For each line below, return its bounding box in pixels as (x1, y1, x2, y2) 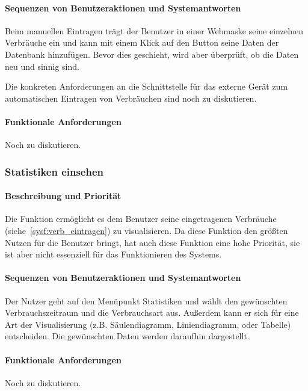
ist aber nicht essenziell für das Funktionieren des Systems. (5, 248, 222, 260)
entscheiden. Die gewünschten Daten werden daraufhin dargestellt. (5, 330, 250, 342)
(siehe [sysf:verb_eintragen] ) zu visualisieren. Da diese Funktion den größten (5, 224, 288, 236)
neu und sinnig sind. (5, 60, 79, 72)
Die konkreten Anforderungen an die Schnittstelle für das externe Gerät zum (5, 80, 288, 93)
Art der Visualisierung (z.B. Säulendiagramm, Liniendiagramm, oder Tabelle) (5, 318, 291, 330)
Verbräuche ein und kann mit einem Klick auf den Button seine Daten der (5, 36, 279, 49)
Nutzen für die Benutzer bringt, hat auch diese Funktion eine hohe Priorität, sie (5, 236, 300, 248)
